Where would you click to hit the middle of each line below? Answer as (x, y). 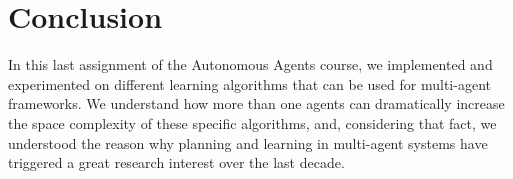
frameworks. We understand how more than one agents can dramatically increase (256, 103)
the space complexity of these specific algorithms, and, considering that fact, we (252, 122)
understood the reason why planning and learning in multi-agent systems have (248, 142)
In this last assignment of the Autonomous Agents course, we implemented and (250, 64)
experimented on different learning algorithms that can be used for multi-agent (249, 83)
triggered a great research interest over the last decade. (176, 162)
